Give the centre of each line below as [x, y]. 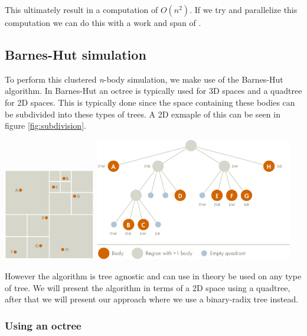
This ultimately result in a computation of [81, 9]
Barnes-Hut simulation [76, 54]
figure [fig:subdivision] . [45, 125]
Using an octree [43, 325]
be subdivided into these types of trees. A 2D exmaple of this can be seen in [143, 114]
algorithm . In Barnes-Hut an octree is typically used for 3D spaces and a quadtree [153, 91]
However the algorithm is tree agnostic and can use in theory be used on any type [153, 276]
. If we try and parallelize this [244, 9]
